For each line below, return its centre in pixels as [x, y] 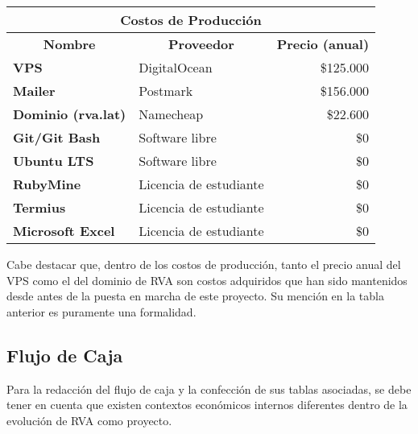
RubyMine [47, 184]
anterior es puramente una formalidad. [101, 311]
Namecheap [171, 114]
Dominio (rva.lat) [70, 114]
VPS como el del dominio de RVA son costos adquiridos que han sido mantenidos [207, 280]
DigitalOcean [176, 67]
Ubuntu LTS [54, 161]
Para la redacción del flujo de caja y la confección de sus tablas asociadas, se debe [209, 389]
